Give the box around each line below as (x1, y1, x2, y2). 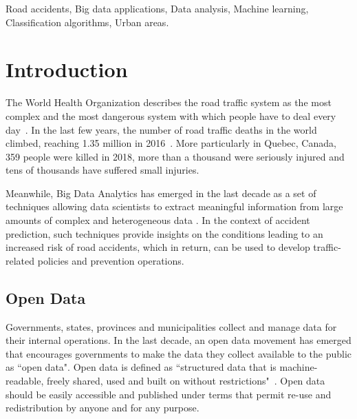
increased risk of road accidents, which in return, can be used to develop (6, 240, 310, 254)
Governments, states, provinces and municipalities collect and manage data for (6, 319, 337, 334)
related (6, 253, 35, 267)
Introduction (6, 55, 128, 83)
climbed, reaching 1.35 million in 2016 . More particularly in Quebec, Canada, (6, 136, 336, 150)
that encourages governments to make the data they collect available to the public (6, 346, 352, 360)
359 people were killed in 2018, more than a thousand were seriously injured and (6, 149, 345, 163)
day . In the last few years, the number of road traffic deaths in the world (6, 122, 317, 136)
